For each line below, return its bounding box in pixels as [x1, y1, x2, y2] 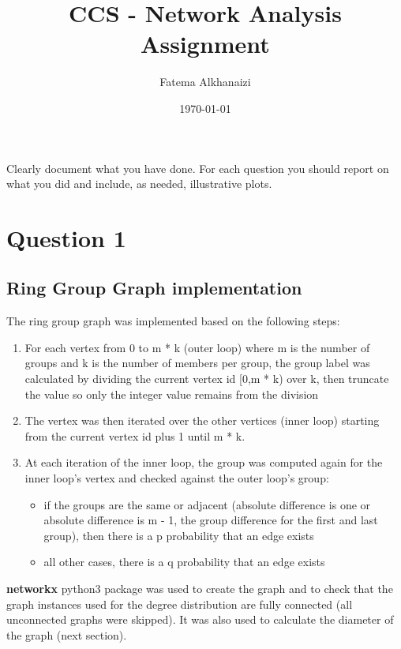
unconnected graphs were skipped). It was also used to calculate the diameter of [6, 611, 394, 628]
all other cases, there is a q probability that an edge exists [43, 553, 325, 570]
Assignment [141, 28, 270, 60]
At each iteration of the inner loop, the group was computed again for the [24, 454, 383, 471]
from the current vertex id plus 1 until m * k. [24, 427, 245, 444]
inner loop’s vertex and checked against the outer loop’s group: [24, 470, 329, 486]
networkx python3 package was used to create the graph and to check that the [6, 580, 393, 596]
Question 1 [6, 221, 126, 253]
